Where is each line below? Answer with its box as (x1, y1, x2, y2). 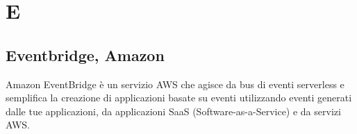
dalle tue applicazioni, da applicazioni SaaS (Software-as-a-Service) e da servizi (6, 103, 341, 118)
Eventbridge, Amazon (6, 44, 165, 65)
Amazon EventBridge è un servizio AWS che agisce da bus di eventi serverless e (6, 76, 344, 91)
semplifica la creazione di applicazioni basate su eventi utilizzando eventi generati (6, 90, 352, 105)
